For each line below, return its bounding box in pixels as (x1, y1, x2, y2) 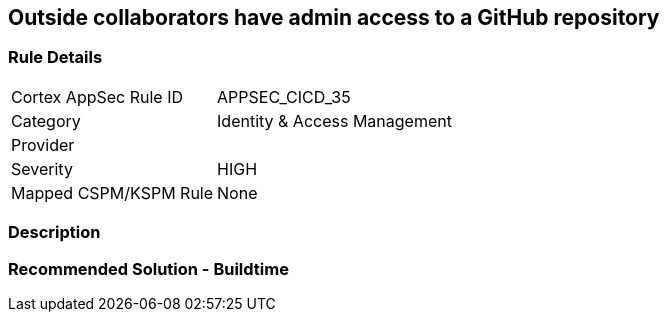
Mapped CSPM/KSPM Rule (11, 182, 214, 203)
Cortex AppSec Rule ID (11, 86, 184, 107)
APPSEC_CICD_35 (217, 86, 351, 107)
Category (11, 110, 81, 131)
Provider (11, 134, 75, 155)
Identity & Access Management (217, 110, 452, 131)
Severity (11, 158, 73, 179)
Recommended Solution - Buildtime (8, 258, 289, 279)
